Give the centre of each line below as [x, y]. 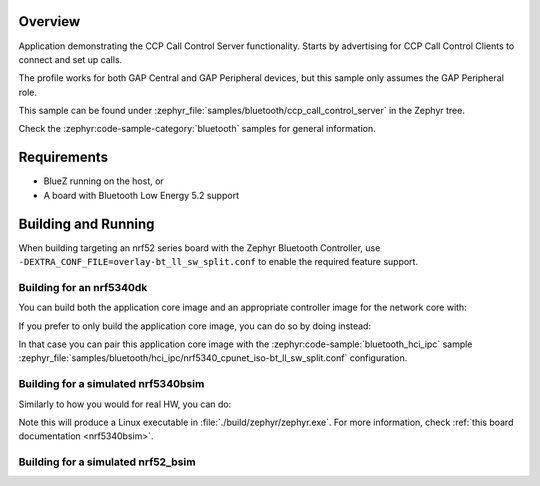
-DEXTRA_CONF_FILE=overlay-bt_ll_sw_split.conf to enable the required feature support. [218, 262]
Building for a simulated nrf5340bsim [111, 384]
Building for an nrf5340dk [83, 287]
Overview [49, 21]
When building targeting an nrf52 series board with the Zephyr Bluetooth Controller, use [199, 247]
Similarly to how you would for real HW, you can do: [125, 404]
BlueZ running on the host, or [103, 181]
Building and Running [86, 223]
